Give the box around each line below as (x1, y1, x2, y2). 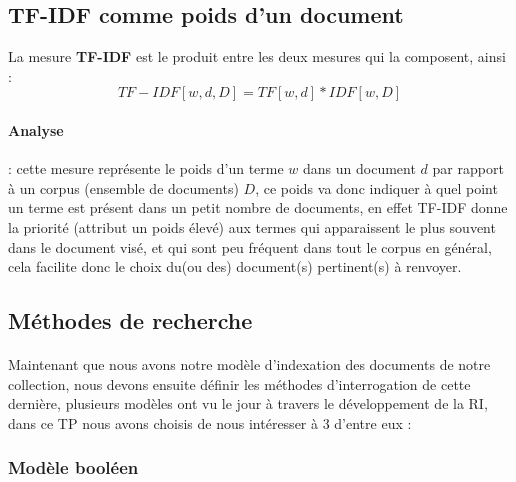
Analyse (8, 119, 64, 140)
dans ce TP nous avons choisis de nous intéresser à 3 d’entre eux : (8, 412, 412, 433)
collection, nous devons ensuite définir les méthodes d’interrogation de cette (8, 373, 471, 394)
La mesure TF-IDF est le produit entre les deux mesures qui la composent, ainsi (8, 46, 506, 67)
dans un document (303, 158, 416, 179)
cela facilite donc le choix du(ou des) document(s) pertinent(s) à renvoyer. (8, 256, 462, 277)
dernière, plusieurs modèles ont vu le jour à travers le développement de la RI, (8, 393, 488, 414)
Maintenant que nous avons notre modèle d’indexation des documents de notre (8, 354, 491, 375)
